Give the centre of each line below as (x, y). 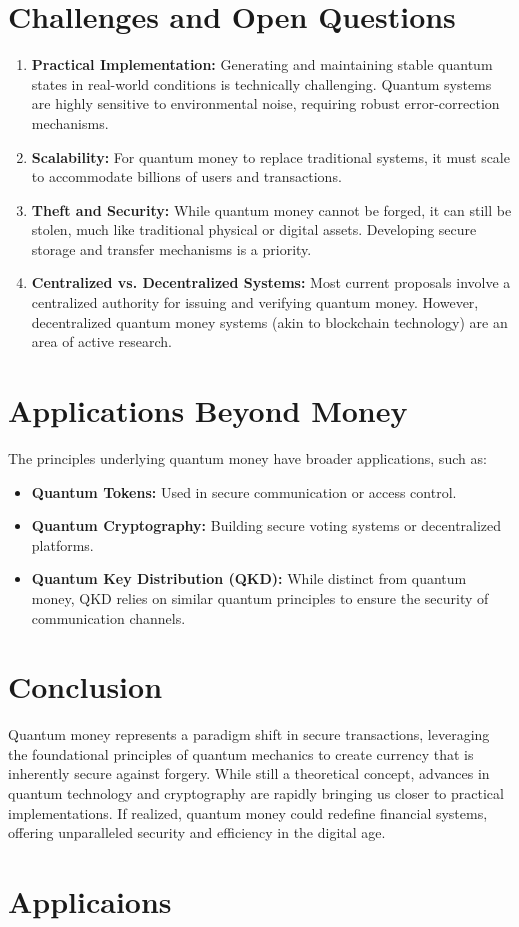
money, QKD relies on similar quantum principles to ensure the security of (260, 597)
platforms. (62, 544)
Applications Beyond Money (208, 410)
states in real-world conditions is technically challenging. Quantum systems (261, 83)
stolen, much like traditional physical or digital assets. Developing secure (254, 229)
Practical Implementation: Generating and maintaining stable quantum (262, 64)
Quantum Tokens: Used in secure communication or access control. (244, 491)
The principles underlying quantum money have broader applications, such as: (247, 457)
